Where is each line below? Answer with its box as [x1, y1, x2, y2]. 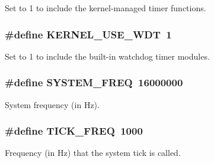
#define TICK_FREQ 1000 [5, 123, 143, 138]
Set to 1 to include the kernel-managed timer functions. [5, 2, 206, 14]
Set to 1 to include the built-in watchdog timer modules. [5, 50, 210, 62]
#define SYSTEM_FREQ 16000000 [5, 75, 183, 90]
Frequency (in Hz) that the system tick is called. [5, 146, 181, 159]
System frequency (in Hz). [5, 98, 100, 110]
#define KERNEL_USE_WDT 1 [5, 27, 172, 41]
